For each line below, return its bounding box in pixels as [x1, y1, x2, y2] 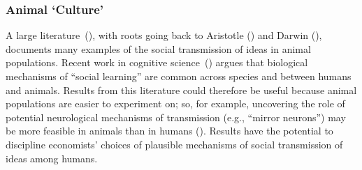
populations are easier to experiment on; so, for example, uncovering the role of [6, 96, 345, 111]
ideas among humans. [6, 150, 98, 165]
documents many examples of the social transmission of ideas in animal [6, 41, 311, 56]
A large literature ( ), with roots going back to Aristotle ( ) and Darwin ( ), [6, 28, 322, 42]
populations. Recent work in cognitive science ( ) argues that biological [6, 55, 308, 70]
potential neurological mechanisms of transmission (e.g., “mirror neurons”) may [6, 109, 346, 124]
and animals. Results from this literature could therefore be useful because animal [6, 82, 357, 97]
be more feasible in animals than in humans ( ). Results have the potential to [6, 123, 333, 138]
